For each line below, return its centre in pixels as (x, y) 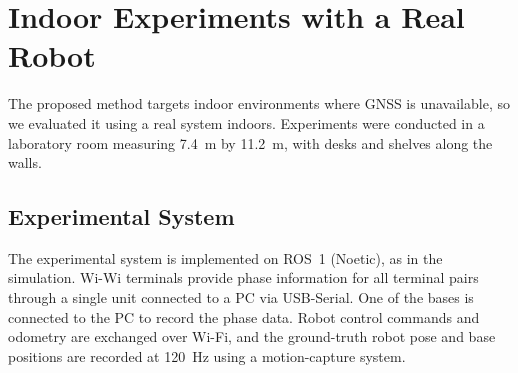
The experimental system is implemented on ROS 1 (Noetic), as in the (225, 257)
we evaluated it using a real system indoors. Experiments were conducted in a (246, 122)
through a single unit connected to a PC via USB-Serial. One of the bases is (241, 297)
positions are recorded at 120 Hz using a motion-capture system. (207, 355)
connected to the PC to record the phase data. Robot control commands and (244, 316)
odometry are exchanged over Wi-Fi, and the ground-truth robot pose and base (252, 336)
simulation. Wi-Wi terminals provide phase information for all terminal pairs (243, 277)
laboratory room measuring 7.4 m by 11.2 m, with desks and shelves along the (250, 142)
